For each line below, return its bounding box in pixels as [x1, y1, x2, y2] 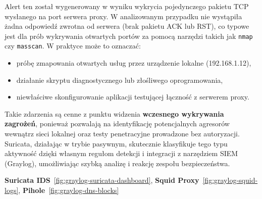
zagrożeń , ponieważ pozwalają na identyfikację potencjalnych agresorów [5, 118, 230, 129]
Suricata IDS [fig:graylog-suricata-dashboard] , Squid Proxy [5, 175, 199, 185]
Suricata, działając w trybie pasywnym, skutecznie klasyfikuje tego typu [5, 138, 228, 148]
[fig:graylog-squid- [202, 175, 258, 185]
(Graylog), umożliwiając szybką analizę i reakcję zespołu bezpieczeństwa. [5, 158, 230, 168]
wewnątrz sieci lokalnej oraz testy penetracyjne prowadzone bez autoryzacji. [5, 128, 240, 139]
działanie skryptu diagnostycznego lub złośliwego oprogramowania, [16, 74, 223, 85]
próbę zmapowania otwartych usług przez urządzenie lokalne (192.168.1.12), [16, 58, 251, 68]
